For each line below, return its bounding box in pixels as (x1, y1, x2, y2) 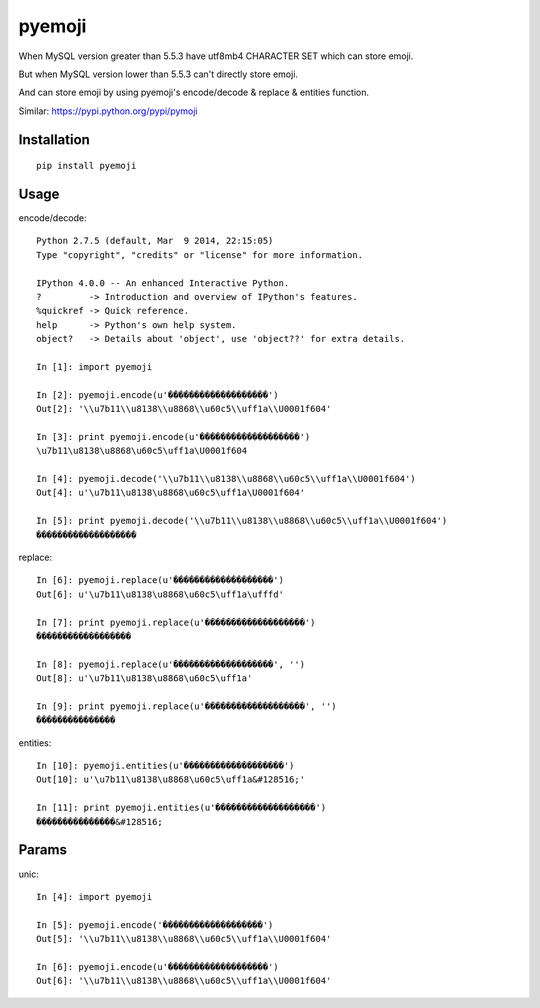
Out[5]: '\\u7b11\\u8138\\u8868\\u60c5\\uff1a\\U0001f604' (36, 933, 332, 945)
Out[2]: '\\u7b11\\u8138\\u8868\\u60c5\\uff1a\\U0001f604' (36, 403, 332, 415)
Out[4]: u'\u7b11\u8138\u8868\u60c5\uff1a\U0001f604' (36, 487, 305, 499)
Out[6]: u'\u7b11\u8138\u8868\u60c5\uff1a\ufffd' (36, 588, 285, 600)
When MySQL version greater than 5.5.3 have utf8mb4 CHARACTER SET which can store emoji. (18, 50, 414, 62)
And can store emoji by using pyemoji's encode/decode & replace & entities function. (18, 86, 370, 99)
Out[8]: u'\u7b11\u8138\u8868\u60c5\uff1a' (36, 673, 253, 684)
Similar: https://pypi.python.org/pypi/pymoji (18, 105, 198, 117)
